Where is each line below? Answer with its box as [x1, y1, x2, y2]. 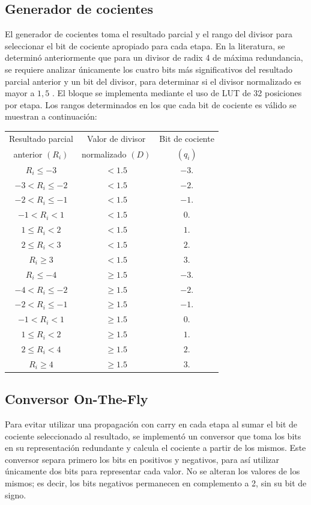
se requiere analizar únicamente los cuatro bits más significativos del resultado [5, 63, 293, 75]
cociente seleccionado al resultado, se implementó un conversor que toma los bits [5, 429, 301, 442]
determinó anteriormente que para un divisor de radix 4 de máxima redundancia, [5, 51, 303, 64]
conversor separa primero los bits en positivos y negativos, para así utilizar [5, 453, 280, 465]
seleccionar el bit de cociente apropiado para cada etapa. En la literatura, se [5, 39, 285, 52]
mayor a [5, 87, 35, 99]
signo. [5, 488, 26, 501]
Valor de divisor [87, 132, 146, 144]
